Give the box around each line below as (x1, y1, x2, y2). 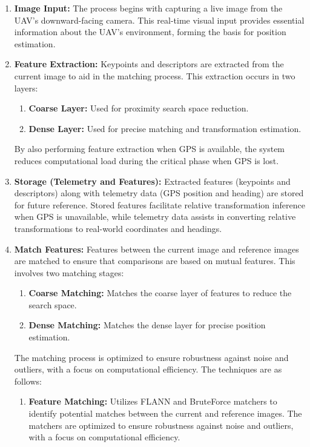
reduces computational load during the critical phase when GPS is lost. (14, 154, 279, 167)
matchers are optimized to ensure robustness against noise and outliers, (28, 419, 294, 431)
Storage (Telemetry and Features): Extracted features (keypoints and (14, 174, 291, 187)
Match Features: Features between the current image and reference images (14, 242, 299, 255)
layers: (14, 81, 38, 94)
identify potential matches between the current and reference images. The (28, 407, 302, 420)
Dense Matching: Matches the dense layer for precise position (28, 319, 266, 331)
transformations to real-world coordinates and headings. (14, 222, 222, 234)
